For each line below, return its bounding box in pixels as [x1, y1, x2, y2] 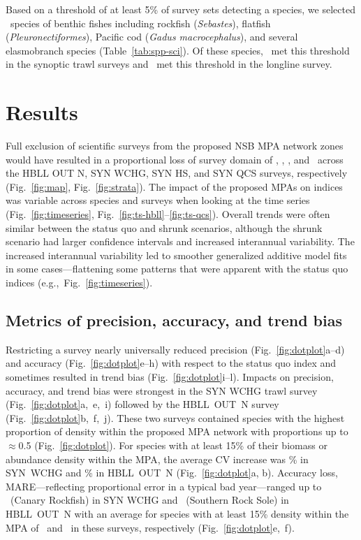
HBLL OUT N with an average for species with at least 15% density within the [6, 506, 349, 520]
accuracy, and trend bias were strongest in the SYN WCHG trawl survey [6, 383, 318, 397]
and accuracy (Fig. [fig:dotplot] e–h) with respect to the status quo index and [6, 356, 337, 370]
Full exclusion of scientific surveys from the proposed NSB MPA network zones [6, 138, 344, 153]
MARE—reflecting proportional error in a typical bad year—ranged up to [6, 479, 322, 493]
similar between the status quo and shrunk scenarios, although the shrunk [6, 220, 323, 235]
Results [6, 98, 78, 126]
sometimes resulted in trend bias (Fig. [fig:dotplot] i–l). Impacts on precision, [6, 370, 334, 384]
